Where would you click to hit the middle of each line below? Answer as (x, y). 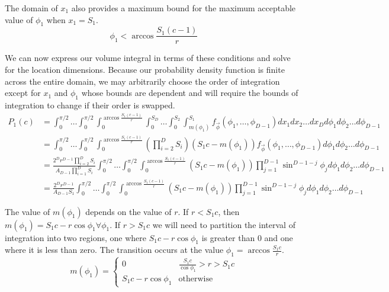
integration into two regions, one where (75, 237)
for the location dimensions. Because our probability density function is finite (145, 70)
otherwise (196, 279)
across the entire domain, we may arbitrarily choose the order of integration (142, 81)
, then (229, 211)
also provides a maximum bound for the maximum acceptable (184, 8)
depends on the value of (128, 211)
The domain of (31, 8)
